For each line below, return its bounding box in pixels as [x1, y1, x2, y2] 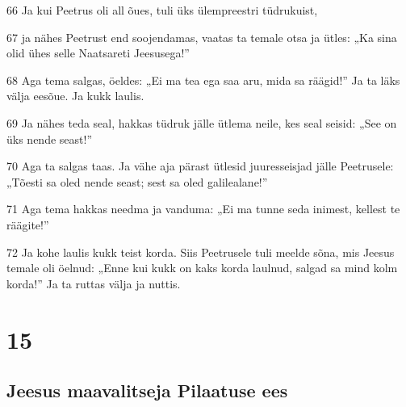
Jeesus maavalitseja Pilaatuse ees [6, 378, 288, 403]
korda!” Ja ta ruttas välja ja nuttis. [6, 275, 181, 292]
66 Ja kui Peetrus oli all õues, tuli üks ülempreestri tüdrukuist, [6, 2, 318, 18]
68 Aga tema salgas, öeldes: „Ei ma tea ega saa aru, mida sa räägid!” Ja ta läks [6, 71, 400, 88]
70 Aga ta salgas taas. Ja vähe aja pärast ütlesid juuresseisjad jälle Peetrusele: [6, 157, 394, 174]
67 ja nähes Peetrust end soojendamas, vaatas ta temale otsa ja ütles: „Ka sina [6, 28, 397, 45]
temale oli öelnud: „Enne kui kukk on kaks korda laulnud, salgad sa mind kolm [6, 259, 398, 276]
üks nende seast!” [6, 130, 92, 147]
